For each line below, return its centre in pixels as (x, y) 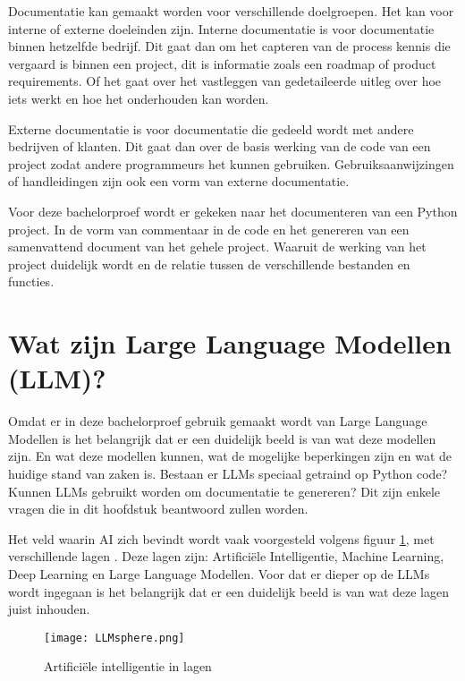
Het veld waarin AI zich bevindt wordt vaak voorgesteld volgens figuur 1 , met (221, 538)
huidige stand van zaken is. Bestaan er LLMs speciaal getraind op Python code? (228, 473)
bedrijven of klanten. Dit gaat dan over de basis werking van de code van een (220, 146)
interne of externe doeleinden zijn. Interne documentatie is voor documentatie (221, 28)
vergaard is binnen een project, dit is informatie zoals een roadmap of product (222, 63)
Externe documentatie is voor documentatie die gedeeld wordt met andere (211, 128)
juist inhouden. (49, 609)
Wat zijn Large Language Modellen (230, 343)
